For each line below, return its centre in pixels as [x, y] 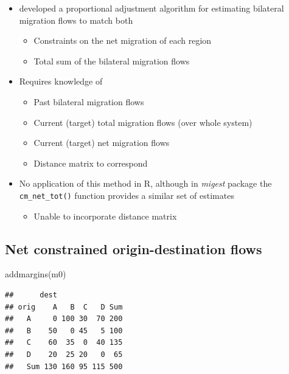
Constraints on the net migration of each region [123, 40]
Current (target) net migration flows [102, 143]
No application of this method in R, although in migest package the [145, 183]
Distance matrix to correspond [91, 163]
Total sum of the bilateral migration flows [112, 61]
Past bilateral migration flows [89, 101]
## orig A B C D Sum [64, 307]
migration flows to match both [76, 20]
